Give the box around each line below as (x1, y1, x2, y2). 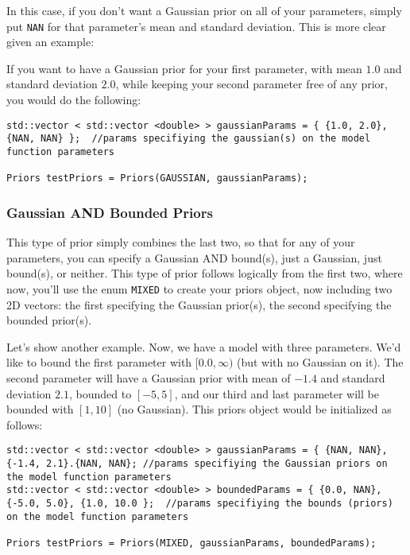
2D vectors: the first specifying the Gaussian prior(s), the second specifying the (6, 296, 392, 312)
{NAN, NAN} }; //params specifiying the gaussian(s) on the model (6, 133, 371, 145)
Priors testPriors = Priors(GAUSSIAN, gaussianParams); (6, 173, 308, 184)
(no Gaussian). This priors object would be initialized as (117, 401, 392, 417)
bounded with (6, 401, 74, 417)
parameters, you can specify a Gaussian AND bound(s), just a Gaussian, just (6, 249, 382, 266)
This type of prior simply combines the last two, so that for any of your (6, 234, 355, 250)
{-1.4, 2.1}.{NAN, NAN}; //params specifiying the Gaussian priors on (6, 457, 388, 469)
